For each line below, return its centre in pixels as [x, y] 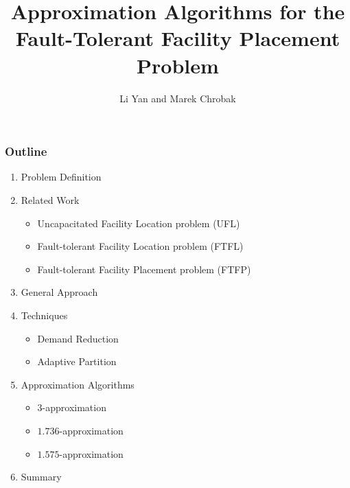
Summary [41, 477]
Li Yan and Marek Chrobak [178, 98]
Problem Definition [61, 177]
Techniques [44, 315]
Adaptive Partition [77, 361]
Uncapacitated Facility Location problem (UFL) [139, 223]
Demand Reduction [78, 338]
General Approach [59, 292]
